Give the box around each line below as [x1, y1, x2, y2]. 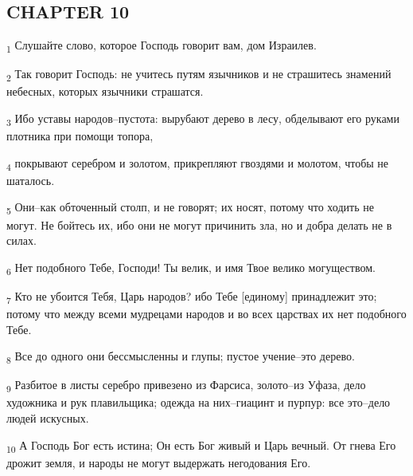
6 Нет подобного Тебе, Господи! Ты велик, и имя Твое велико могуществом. [6, 258, 376, 277]
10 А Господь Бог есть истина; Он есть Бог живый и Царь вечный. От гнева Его [6, 436, 396, 455]
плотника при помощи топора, [6, 128, 154, 144]
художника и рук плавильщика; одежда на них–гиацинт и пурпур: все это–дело [6, 394, 391, 411]
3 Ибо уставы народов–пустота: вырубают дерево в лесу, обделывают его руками [6, 110, 399, 128]
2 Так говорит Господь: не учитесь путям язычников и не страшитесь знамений [6, 65, 392, 85]
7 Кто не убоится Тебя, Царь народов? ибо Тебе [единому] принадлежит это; [6, 287, 377, 306]
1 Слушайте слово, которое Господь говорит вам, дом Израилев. [6, 37, 317, 55]
